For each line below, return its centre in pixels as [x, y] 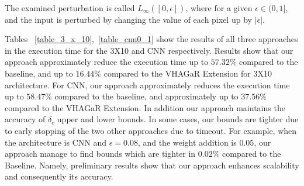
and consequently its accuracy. [59, 176]
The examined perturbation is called [70, 8]
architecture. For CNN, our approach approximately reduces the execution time [147, 85]
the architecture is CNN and [56, 142]
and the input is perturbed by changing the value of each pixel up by [128, 19]
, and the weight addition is [187, 142]
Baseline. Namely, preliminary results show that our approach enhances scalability [152, 165]
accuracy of [25, 119]
